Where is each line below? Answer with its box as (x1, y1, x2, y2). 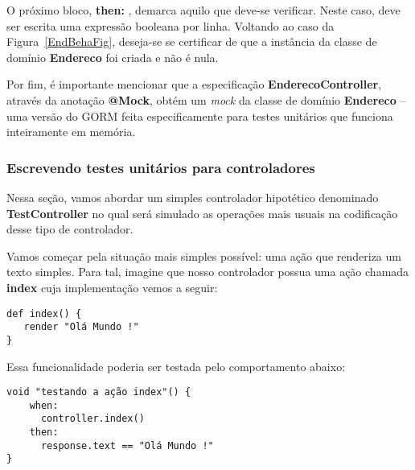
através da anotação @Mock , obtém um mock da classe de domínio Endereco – (6, 91, 406, 108)
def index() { (6, 307, 82, 320)
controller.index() (40, 413, 145, 425)
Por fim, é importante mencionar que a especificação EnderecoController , (6, 76, 382, 93)
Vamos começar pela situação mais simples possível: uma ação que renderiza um (6, 247, 401, 264)
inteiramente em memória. (6, 123, 136, 140)
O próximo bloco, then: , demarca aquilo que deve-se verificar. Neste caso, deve (6, 2, 401, 18)
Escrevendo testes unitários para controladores (6, 157, 315, 177)
